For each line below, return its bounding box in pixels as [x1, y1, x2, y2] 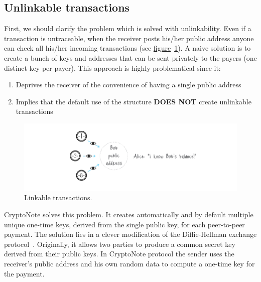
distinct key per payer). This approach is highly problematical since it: [4, 62, 221, 73]
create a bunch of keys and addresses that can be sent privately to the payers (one [4, 52, 257, 63]
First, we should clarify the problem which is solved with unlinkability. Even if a [4, 23, 251, 34]
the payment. [4, 268, 45, 278]
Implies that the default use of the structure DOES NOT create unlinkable [16, 96, 251, 106]
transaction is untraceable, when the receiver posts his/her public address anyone [4, 33, 254, 43]
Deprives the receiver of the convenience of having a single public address [16, 79, 241, 90]
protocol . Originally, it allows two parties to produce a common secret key [4, 238, 235, 249]
